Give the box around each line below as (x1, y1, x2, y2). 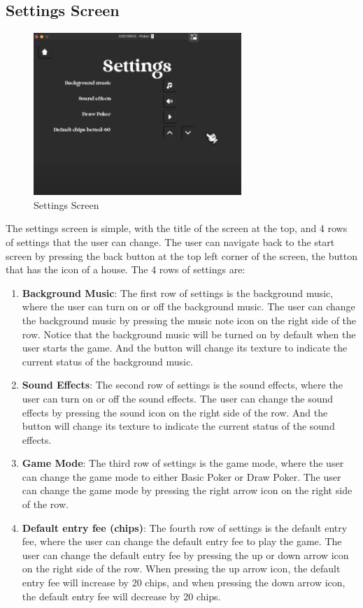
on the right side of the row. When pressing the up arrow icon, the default (22, 561, 341, 576)
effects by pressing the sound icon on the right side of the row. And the (22, 405, 328, 419)
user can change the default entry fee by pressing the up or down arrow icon (22, 547, 349, 562)
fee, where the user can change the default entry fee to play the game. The (22, 534, 342, 549)
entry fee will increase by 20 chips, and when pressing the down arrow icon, (22, 575, 346, 590)
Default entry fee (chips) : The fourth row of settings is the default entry (22, 520, 348, 535)
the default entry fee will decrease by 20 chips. (22, 588, 221, 603)
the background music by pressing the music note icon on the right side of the (22, 312, 357, 327)
